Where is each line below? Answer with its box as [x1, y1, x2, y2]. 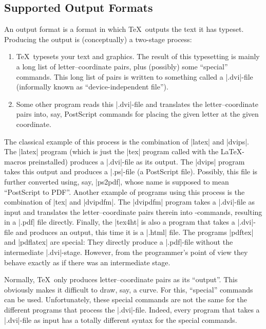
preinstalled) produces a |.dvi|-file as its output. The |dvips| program [28, 156, 245, 167]
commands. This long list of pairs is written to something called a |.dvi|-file [16, 71, 253, 82]
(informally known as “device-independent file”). [16, 81, 168, 92]
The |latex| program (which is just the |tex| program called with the [4, 146, 219, 157]
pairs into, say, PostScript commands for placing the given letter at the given [16, 108, 259, 119]
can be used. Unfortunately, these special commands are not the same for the [4, 294, 247, 305]
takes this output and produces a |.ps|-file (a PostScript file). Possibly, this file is [4, 166, 258, 177]
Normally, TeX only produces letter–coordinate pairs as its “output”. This [4, 274, 238, 285]
